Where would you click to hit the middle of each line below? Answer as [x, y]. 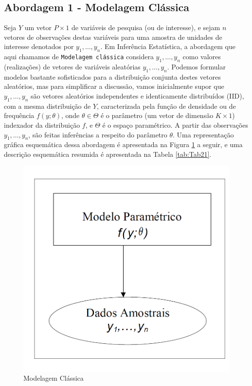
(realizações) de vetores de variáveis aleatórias [72, 66]
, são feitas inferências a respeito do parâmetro [98, 134]
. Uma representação [203, 134]
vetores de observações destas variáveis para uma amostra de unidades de [113, 37]
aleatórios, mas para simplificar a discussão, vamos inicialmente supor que [114, 86]
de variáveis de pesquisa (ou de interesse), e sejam [146, 27]
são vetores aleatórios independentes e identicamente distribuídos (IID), [137, 95]
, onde [70, 115]
